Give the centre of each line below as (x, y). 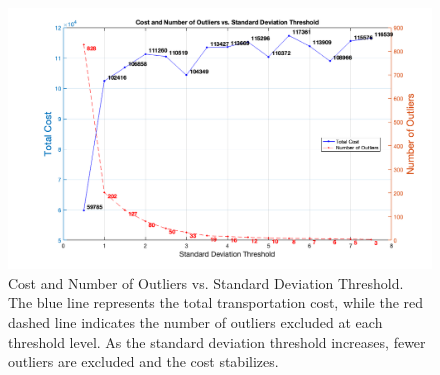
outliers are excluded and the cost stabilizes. (143, 361)
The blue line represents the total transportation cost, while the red (216, 302)
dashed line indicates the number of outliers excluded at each (195, 322)
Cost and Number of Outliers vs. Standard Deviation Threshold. (206, 282)
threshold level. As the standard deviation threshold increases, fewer (217, 341)
